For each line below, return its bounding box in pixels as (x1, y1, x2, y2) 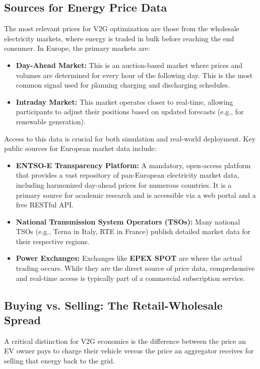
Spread (4, 312, 41, 328)
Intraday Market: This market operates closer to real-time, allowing (16, 96, 233, 107)
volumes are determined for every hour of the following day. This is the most (16, 69, 253, 80)
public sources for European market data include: (4, 143, 157, 154)
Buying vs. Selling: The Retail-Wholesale (4, 297, 223, 313)
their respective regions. (16, 236, 90, 246)
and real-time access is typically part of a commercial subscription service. (16, 272, 245, 283)
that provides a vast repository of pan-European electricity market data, (16, 170, 239, 180)
